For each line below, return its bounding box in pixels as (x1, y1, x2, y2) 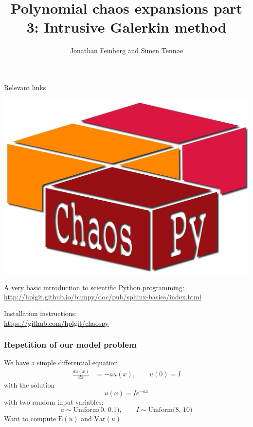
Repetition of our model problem (4, 338, 137, 351)
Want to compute (4, 413, 56, 424)
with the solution (4, 380, 55, 390)
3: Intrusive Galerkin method (26, 17, 227, 37)
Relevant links (4, 82, 46, 92)
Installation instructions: (4, 308, 77, 318)
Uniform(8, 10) (148, 407, 193, 414)
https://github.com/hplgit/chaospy (4, 317, 109, 328)
